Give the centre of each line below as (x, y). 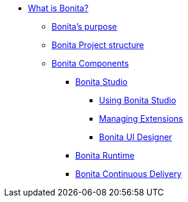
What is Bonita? (58, 8)
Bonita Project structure (98, 45)
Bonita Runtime (105, 155)
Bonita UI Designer (136, 137)
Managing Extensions (141, 119)
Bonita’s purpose (85, 26)
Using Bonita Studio (138, 100)
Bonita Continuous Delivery (129, 174)
